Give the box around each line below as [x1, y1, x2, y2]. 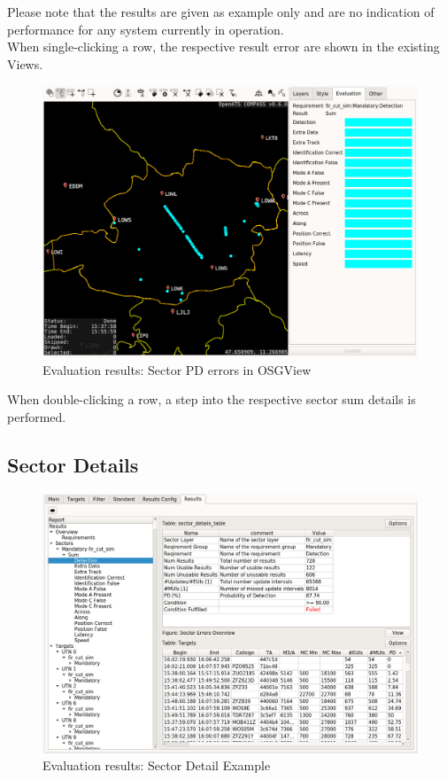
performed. [7, 407, 66, 425]
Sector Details [7, 450, 139, 478]
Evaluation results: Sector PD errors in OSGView [42, 360, 312, 378]
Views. [7, 54, 43, 73]
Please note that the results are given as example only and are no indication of [7, 3, 435, 20]
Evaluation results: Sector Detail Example [42, 756, 271, 775]
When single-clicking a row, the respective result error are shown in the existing [7, 37, 440, 56]
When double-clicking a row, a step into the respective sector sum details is [7, 390, 416, 409]
